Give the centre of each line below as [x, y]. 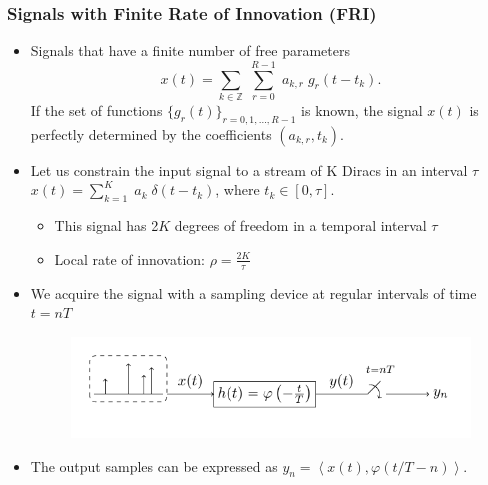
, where [237, 189]
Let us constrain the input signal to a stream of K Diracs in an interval [249, 169]
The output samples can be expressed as [154, 465]
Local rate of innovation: [129, 258]
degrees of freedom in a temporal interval [300, 225]
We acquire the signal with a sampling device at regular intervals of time [253, 292]
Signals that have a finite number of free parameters [190, 50]
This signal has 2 [106, 225]
